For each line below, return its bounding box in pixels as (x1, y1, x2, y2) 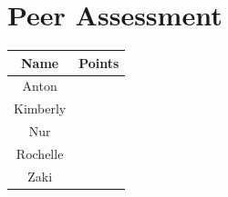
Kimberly (14, 99, 67, 118)
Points (78, 53, 119, 72)
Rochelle (16, 144, 64, 163)
